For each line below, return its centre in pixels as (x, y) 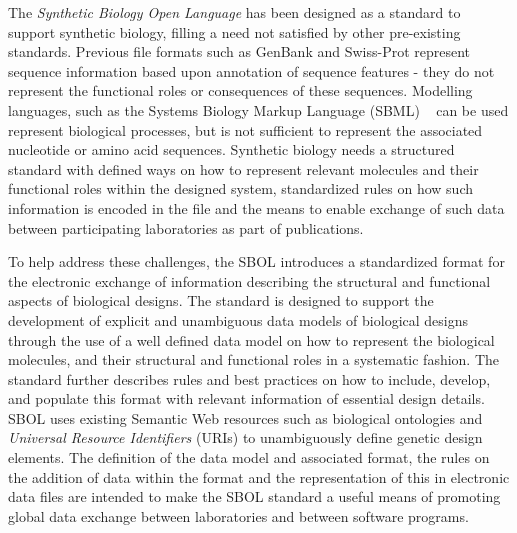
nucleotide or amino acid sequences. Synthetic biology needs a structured (231, 149)
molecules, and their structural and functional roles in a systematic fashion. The (254, 359)
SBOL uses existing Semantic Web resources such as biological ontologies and (245, 417)
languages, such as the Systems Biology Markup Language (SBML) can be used (258, 109)
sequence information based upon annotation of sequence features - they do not (251, 70)
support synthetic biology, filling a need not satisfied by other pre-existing (234, 31)
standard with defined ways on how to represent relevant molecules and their (243, 168)
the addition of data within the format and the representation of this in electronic (259, 476)
